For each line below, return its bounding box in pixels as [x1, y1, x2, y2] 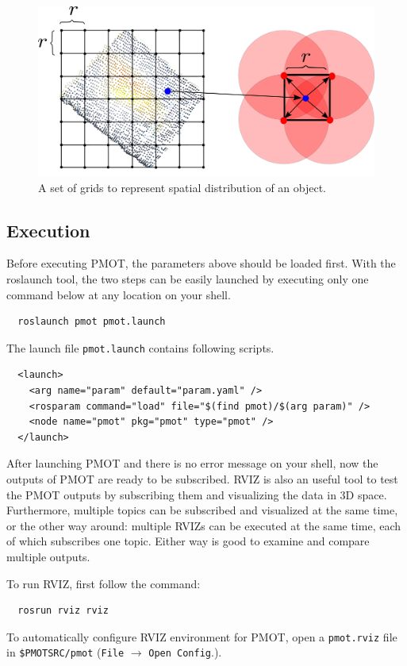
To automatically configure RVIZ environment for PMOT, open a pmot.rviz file [6, 628, 397, 645]
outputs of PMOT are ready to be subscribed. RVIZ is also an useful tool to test [6, 471, 398, 487]
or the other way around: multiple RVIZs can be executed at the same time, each [6, 517, 401, 533]
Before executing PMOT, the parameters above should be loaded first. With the [6, 255, 396, 271]
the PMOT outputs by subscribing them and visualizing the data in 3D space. [6, 486, 387, 502]
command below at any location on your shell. [6, 286, 231, 302]
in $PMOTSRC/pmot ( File [6, 644, 125, 660]
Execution [6, 218, 90, 242]
